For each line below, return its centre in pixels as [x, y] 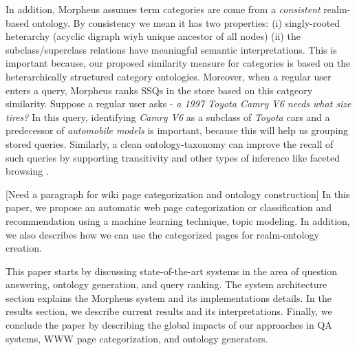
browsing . [27, 171]
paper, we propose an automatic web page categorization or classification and [169, 207]
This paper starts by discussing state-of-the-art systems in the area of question [172, 271]
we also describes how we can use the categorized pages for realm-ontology [162, 234]
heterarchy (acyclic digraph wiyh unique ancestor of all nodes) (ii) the [153, 36]
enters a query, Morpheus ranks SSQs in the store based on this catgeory [159, 90]
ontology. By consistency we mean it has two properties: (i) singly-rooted [186, 22]
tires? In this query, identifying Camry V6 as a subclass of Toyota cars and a [168, 117]
